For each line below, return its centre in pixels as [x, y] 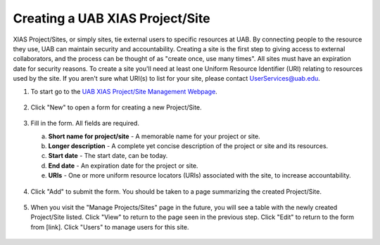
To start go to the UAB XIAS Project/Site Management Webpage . [124, 91]
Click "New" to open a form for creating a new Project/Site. [116, 107]
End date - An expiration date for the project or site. [123, 166]
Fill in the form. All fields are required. [85, 124]
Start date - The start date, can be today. [108, 156]
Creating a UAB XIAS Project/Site [112, 18]
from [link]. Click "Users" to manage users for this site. [110, 227]
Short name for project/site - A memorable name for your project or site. [154, 136]
